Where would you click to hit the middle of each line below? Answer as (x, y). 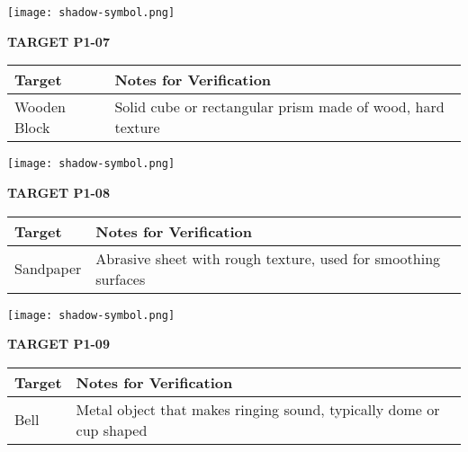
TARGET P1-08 (58, 192)
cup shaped (112, 430)
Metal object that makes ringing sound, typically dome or (258, 409)
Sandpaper (48, 268)
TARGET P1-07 (58, 41)
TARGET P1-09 (58, 344)
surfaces (121, 279)
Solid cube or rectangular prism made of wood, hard (279, 107)
